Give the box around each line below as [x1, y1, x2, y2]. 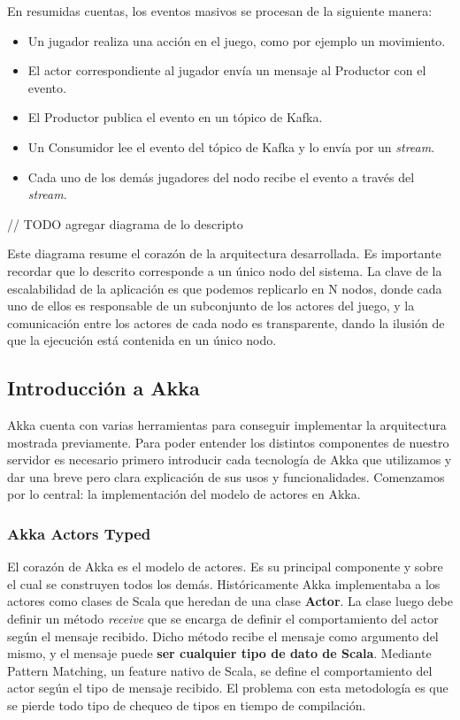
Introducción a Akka [7, 374, 200, 402]
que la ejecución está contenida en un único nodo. [7, 331, 277, 349]
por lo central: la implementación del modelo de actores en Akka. [7, 485, 361, 503]
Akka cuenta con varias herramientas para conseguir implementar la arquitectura [7, 416, 447, 434]
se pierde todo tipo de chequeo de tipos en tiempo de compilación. [7, 696, 366, 715]
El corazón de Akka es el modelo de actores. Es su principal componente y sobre [7, 557, 443, 576]
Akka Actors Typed [7, 523, 151, 544]
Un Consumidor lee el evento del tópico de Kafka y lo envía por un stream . [27, 137, 435, 156]
